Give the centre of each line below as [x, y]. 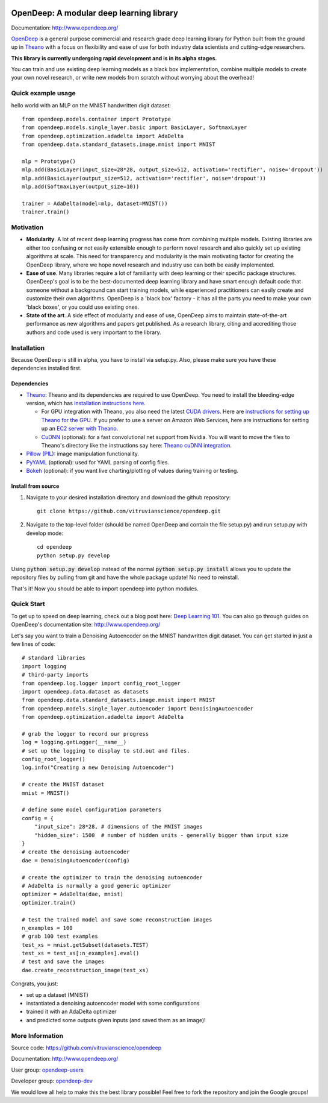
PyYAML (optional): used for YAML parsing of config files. [98, 462]
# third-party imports [55, 675]
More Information [37, 1035]
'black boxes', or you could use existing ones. [83, 307]
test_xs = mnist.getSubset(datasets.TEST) [85, 945]
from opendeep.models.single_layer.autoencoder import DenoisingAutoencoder [138, 708]
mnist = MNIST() [46, 793]
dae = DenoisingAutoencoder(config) [76, 860]
